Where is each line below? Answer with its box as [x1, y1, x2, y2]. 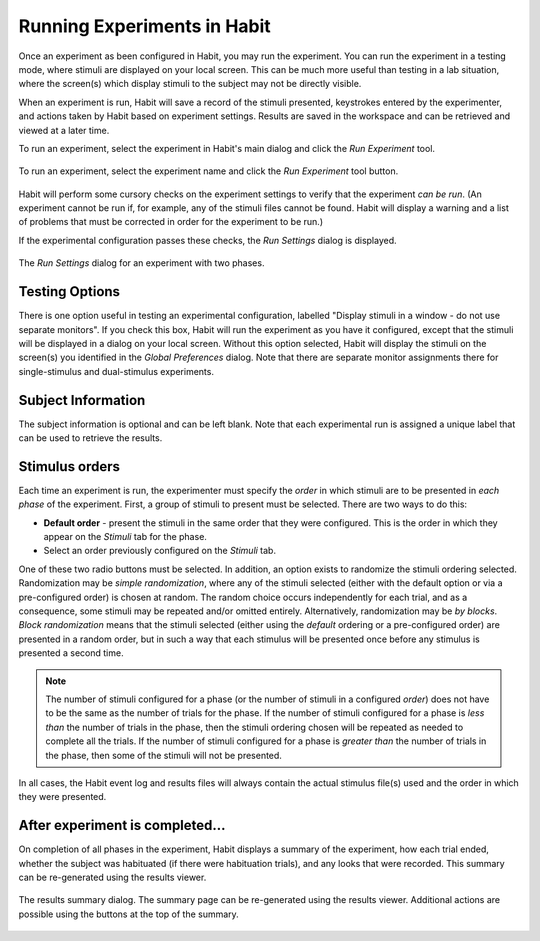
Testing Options [18, 283, 120, 300]
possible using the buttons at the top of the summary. [18, 908, 239, 920]
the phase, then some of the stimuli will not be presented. [45, 749, 282, 761]
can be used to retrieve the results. [18, 432, 163, 444]
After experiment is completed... [18, 817, 226, 834]
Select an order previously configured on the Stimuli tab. [43, 545, 277, 557]
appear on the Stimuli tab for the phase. [43, 531, 207, 543]
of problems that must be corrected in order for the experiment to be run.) [18, 216, 324, 228]
